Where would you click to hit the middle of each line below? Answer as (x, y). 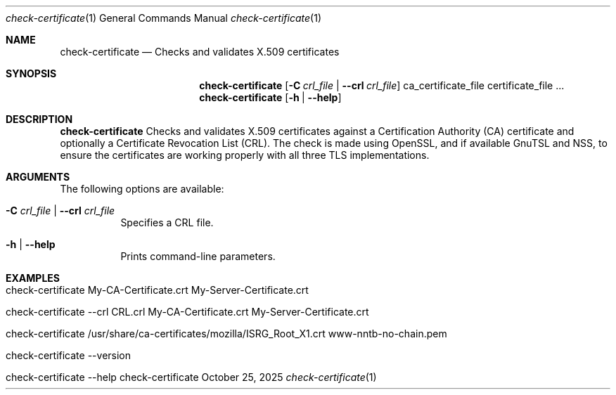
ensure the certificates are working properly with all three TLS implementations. (245, 155)
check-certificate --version (69, 355)
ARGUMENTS (38, 177)
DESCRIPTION (39, 119)
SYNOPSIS (31, 73)
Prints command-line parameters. (198, 256)
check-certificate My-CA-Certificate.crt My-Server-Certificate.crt (157, 290)
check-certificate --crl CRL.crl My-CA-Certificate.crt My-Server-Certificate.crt (187, 312)
